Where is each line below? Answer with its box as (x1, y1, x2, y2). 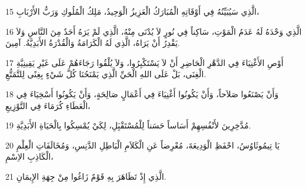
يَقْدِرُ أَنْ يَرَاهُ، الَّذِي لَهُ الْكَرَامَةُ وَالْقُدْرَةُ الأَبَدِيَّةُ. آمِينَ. (5, 37, 180, 49)
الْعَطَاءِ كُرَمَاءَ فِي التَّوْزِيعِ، (5, 99, 91, 111)
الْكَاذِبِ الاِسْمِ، (5, 150, 54, 163)
